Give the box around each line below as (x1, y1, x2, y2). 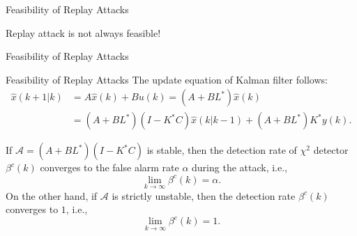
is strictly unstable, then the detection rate (112, 188, 296, 203)
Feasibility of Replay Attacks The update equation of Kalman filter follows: (6, 72, 328, 86)
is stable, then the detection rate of (146, 143, 297, 157)
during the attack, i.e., (192, 160, 287, 175)
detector (313, 143, 349, 157)
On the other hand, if (6, 188, 98, 203)
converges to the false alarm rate (40, 160, 179, 175)
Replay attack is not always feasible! (6, 25, 161, 40)
